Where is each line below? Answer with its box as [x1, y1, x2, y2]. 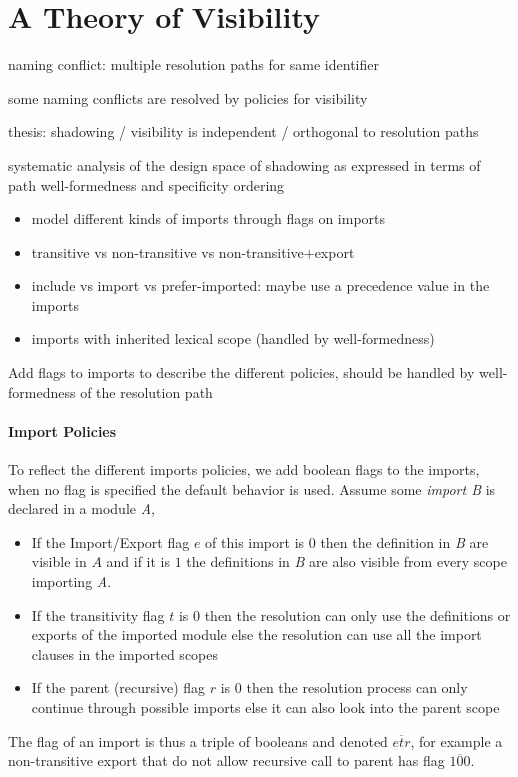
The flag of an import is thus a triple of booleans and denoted [8, 730, 388, 751]
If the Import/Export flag [31, 531, 190, 552]
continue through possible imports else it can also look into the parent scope [31, 696, 500, 717]
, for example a [410, 730, 503, 751]
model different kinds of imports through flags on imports [31, 208, 386, 229]
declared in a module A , [8, 498, 155, 519]
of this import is [205, 531, 305, 552]
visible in [31, 551, 87, 572]
